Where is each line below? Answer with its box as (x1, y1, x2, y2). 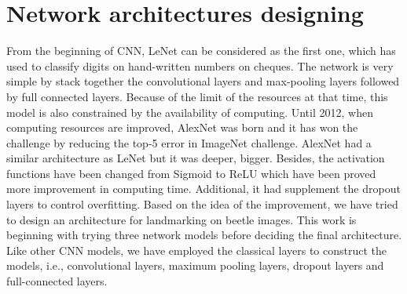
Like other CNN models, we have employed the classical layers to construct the (6, 241, 387, 258)
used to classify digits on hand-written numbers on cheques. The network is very (6, 57, 394, 74)
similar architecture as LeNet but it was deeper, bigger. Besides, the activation (6, 150, 385, 166)
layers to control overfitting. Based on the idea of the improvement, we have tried (6, 196, 398, 212)
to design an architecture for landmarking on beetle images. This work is (6, 211, 357, 227)
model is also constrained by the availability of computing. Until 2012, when (6, 103, 373, 120)
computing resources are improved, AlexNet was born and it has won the (6, 119, 358, 136)
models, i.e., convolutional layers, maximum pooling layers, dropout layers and (6, 257, 384, 274)
